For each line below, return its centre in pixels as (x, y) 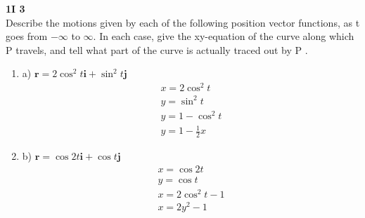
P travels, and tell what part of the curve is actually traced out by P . (157, 49)
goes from (27, 36)
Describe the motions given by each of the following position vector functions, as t (183, 22)
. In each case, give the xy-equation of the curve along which (224, 36)
